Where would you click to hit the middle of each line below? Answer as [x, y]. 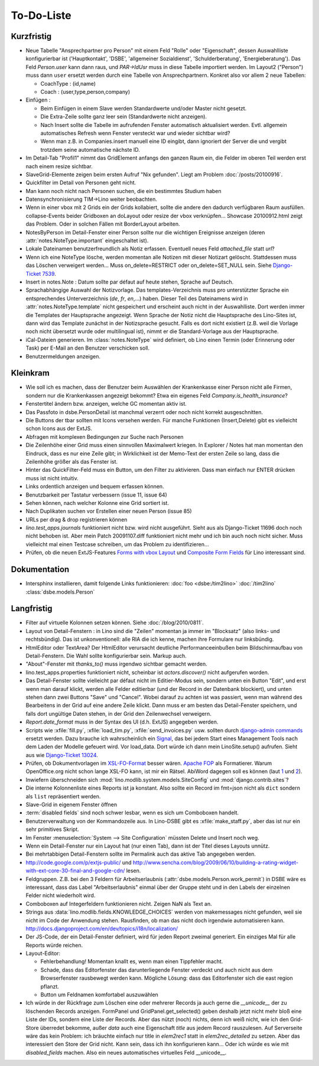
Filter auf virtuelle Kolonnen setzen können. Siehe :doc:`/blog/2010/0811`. [115, 622]
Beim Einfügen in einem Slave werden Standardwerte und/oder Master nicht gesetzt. [144, 108]
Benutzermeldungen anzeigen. [63, 356]
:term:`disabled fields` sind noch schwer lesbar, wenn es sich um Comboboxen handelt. [132, 813]
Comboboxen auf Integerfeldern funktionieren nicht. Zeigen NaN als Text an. [119, 904]
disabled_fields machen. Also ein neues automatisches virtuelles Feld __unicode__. [126, 1052]
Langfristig [32, 609]
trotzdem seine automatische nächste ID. [90, 149]
